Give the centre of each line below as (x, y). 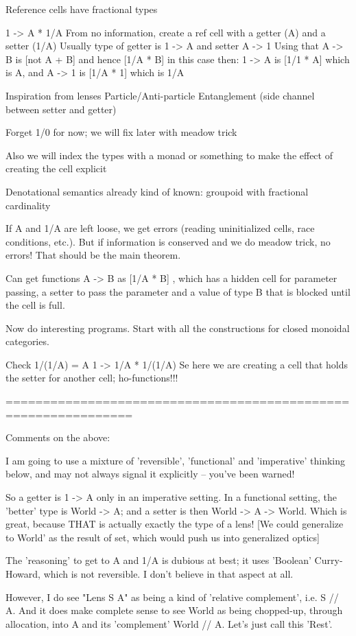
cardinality (28, 205)
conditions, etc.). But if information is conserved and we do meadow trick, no (168, 241)
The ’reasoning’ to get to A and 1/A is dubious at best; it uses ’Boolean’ (158, 560)
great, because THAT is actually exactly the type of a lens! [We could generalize (175, 524)
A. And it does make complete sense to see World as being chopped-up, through (174, 610)
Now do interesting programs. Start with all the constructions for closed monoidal (178, 328)
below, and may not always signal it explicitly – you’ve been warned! (150, 474)
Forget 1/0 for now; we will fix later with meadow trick (121, 132)
